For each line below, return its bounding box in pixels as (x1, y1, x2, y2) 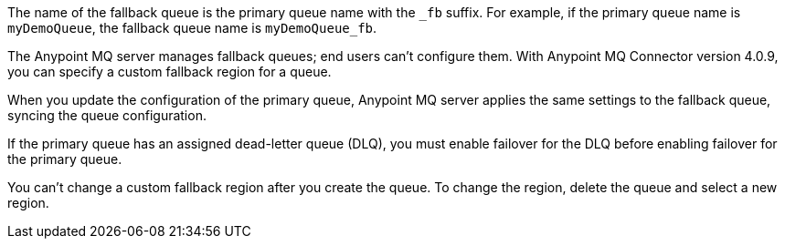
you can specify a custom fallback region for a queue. (7, 64, 332, 79)
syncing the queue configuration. (7, 108, 207, 123)
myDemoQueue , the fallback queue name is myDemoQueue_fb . (7, 20, 377, 36)
